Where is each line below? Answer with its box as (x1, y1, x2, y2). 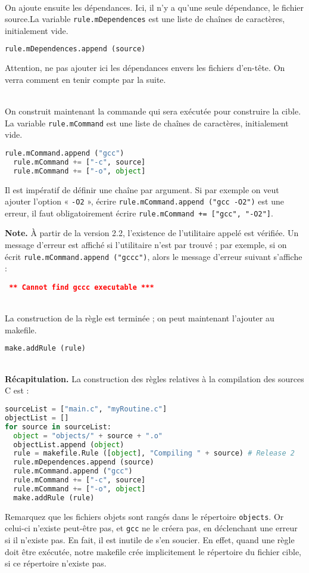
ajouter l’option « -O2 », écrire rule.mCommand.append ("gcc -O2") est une (5, 195, 284, 207)
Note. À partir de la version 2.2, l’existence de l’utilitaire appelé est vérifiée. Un (5, 227, 299, 239)
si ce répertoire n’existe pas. (5, 557, 107, 569)
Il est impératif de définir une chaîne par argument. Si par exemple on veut (5, 183, 279, 196)
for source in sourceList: (5, 422, 111, 431)
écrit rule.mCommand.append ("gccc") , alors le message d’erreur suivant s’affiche (5, 250, 302, 262)
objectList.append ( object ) (13, 440, 124, 449)
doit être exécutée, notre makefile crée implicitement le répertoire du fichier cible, (5, 545, 301, 557)
